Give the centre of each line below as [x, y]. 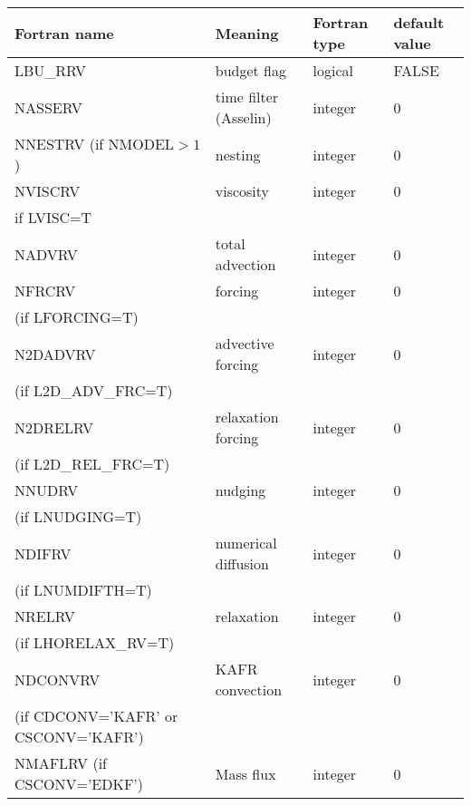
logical [333, 70]
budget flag [250, 70]
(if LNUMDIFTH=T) [83, 590]
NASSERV [48, 107]
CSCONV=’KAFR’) [79, 737]
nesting [238, 154]
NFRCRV [45, 291]
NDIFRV [43, 553]
